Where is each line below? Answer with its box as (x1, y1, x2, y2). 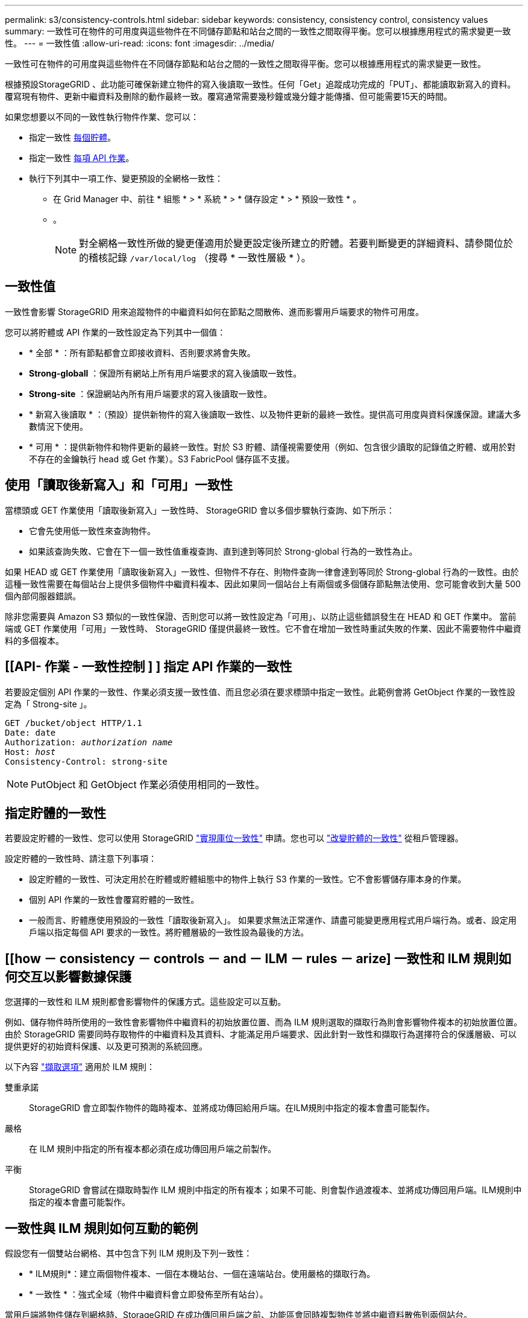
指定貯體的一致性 (5, 805, 106, 821)
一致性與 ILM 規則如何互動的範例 (5, 1220, 198, 1236)
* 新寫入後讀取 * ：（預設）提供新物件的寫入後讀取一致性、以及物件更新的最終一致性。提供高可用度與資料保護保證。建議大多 (29, 409, 521, 419)
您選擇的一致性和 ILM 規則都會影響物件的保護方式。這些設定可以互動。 (5, 996, 286, 1007)
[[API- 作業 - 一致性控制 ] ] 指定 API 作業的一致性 (5, 659, 292, 675)
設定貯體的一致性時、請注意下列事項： (5, 853, 157, 864)
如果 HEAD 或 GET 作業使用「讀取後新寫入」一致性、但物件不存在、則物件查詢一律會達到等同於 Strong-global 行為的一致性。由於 (5, 566, 519, 577)
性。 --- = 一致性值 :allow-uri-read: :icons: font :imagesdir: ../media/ (5, 38, 275, 48)
